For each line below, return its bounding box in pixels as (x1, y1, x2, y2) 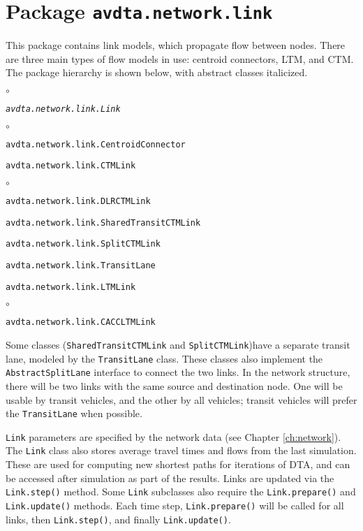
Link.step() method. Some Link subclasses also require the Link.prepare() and (6, 484, 356, 499)
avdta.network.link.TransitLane (6, 260, 156, 270)
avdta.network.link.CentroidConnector (6, 139, 186, 150)
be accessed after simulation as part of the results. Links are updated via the (6, 470, 334, 485)
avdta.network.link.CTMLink (6, 161, 136, 171)
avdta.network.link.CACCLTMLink (6, 317, 156, 328)
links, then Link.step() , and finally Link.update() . (6, 511, 231, 526)
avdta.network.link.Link (6, 104, 121, 115)
